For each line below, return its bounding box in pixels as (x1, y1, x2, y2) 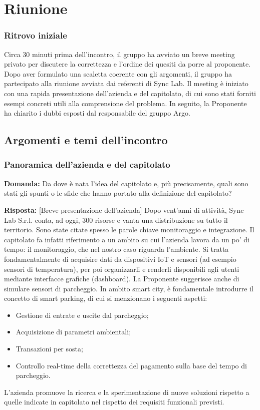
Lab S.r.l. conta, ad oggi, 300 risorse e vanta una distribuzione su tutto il (4, 214, 228, 225)
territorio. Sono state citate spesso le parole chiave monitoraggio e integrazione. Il (4, 224, 254, 235)
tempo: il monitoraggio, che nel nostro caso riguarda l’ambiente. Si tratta (4, 244, 229, 254)
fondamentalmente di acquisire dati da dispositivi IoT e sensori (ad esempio (4, 253, 236, 264)
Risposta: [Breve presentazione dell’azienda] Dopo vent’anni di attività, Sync (4, 204, 244, 215)
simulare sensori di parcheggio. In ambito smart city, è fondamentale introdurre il (4, 283, 253, 293)
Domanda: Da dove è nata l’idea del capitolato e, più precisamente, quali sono (4, 178, 248, 188)
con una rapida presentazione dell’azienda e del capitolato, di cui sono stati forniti (4, 88, 256, 98)
